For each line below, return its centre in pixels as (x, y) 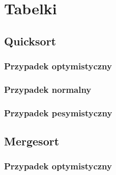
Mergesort (32, 141)
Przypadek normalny (48, 89)
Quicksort (30, 41)
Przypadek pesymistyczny (58, 112)
